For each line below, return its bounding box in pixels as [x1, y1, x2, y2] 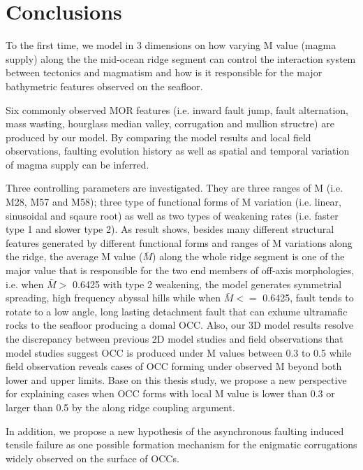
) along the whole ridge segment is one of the [152, 249, 345, 264]
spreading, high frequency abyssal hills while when [6, 290, 221, 305]
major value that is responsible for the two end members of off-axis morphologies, [6, 263, 355, 278]
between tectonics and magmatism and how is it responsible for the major [6, 65, 323, 80]
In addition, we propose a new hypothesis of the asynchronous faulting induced [6, 423, 344, 438]
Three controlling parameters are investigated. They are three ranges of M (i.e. [6, 180, 343, 195]
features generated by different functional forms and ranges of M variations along [6, 235, 353, 250]
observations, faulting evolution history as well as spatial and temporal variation [6, 143, 350, 158]
